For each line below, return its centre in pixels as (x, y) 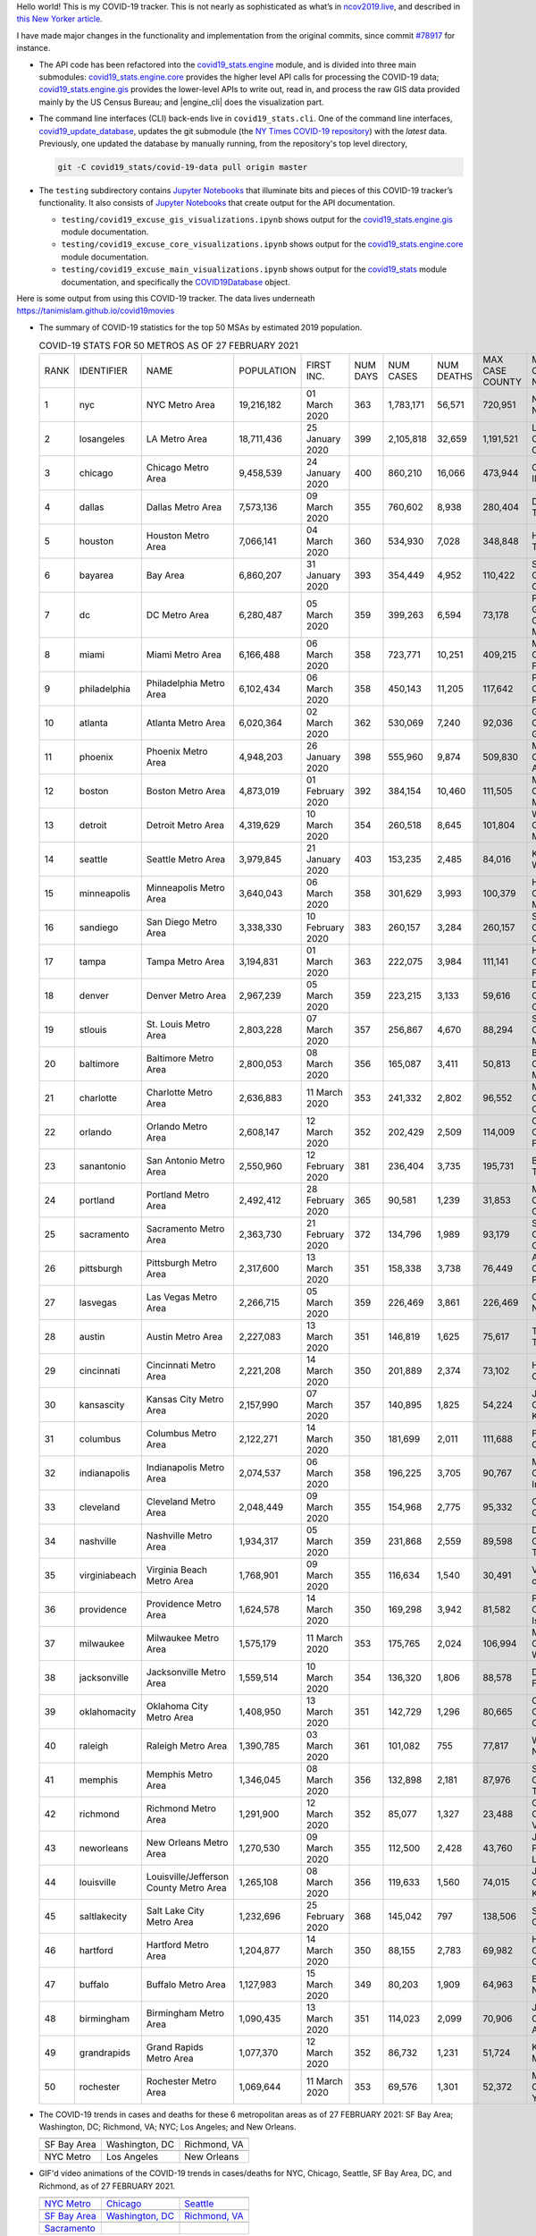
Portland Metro (178, 1194)
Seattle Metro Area (186, 859)
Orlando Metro (177, 1126)
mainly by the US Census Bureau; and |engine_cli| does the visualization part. (181, 102)
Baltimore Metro (180, 1058)
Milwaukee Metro (182, 1638)
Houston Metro (178, 535)
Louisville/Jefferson (188, 1876)
